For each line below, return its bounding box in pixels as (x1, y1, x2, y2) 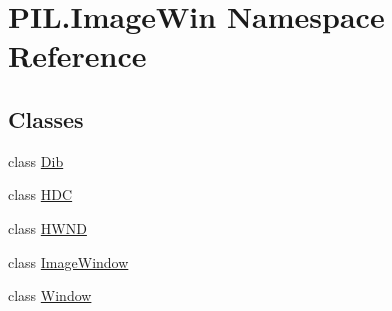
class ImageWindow (8, 251, 129, 272)
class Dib (8, 150, 64, 171)
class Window (8, 285, 92, 306)
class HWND (8, 217, 87, 238)
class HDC (8, 184, 73, 205)
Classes (8, 103, 84, 134)
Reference (8, 35, 147, 76)
